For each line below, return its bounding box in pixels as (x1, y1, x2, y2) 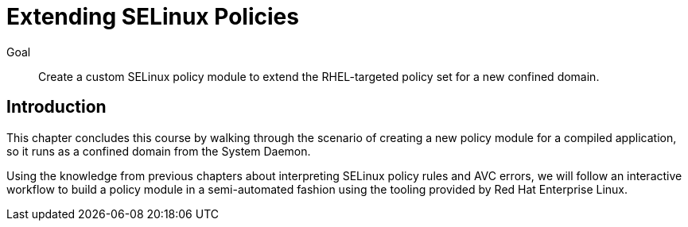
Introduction (6, 97, 107, 117)
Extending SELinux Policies (6, 3, 299, 30)
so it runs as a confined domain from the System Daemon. (6, 144, 311, 158)
